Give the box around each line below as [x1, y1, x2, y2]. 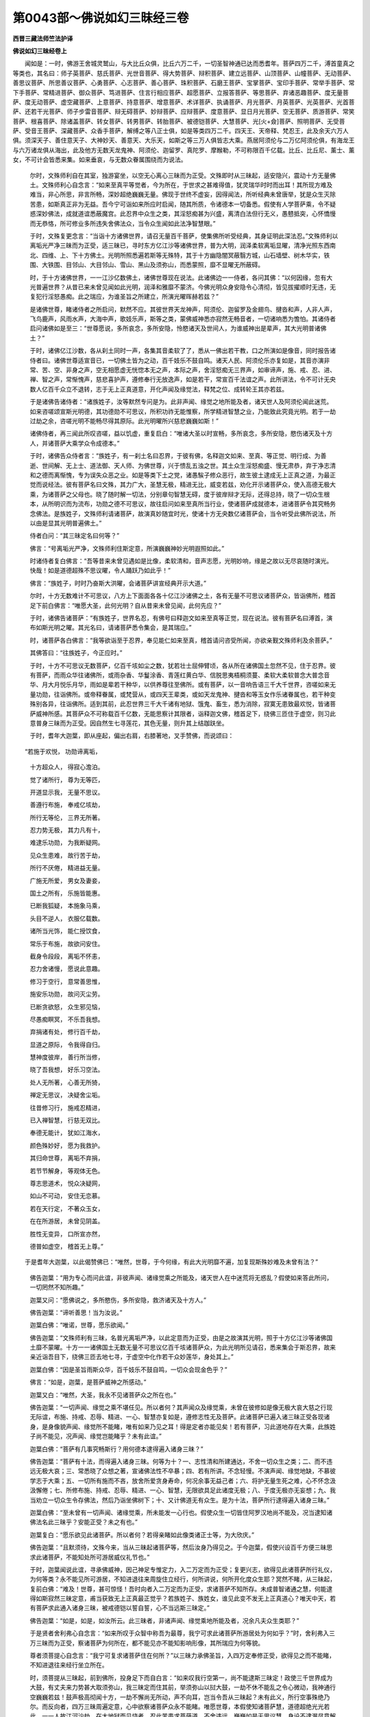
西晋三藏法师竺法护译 [12, 34, 73, 43]
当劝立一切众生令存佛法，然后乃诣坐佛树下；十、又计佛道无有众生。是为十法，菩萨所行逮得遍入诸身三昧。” [29, 1496, 330, 1504]
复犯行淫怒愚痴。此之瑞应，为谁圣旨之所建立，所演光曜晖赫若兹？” [29, 293, 219, 301]
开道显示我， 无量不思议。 [29, 788, 104, 796]
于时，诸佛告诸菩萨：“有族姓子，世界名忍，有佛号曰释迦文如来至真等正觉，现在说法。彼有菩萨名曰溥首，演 [29, 614, 333, 622]
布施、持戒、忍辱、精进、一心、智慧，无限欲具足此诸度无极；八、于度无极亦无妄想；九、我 [77, 1486, 336, 1494]
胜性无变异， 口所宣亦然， [29, 1229, 104, 1238]
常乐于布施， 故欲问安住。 [29, 940, 104, 948]
